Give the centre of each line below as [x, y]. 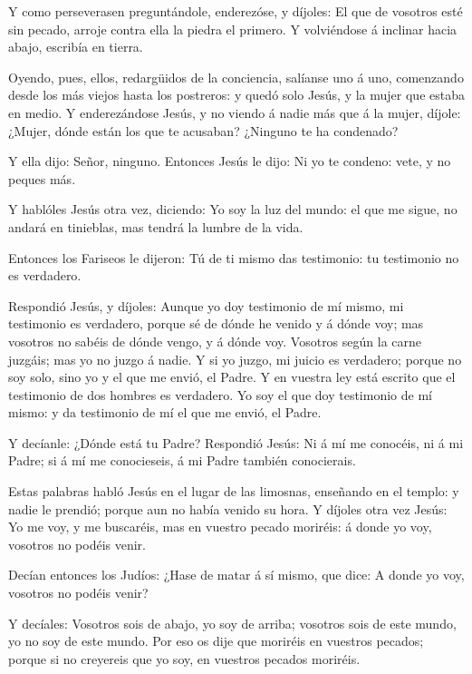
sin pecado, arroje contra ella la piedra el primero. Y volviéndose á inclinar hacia [233, 29]
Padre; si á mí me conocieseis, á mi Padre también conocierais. [182, 460]
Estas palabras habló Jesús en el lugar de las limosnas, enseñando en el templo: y [234, 491]
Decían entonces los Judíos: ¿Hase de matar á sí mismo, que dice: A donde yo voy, [236, 575]
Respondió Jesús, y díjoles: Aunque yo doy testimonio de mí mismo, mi [206, 305]
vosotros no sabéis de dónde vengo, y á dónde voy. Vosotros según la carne [215, 341]
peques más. [42, 178]
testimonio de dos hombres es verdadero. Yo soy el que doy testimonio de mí [220, 394]
